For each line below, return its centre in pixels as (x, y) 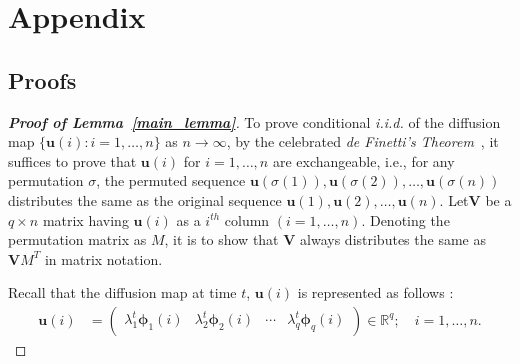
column (247, 219)
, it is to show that (221, 239)
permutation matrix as (77, 239)
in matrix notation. (103, 258)
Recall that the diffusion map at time (122, 292)
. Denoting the (405, 219)
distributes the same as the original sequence (145, 199)
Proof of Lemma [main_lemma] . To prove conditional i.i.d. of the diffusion (254, 121)
